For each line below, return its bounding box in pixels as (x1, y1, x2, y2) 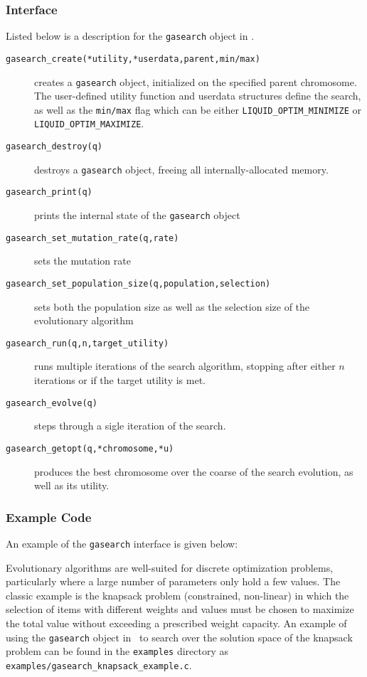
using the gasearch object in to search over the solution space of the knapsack (6, 629, 353, 644)
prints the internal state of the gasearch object (34, 208, 240, 223)
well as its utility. (34, 478, 110, 493)
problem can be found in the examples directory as (6, 644, 228, 659)
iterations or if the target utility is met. (34, 373, 206, 388)
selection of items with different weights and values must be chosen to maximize (6, 602, 354, 617)
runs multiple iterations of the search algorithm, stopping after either (34, 358, 336, 373)
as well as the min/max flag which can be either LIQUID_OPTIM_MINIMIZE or (34, 102, 362, 117)
